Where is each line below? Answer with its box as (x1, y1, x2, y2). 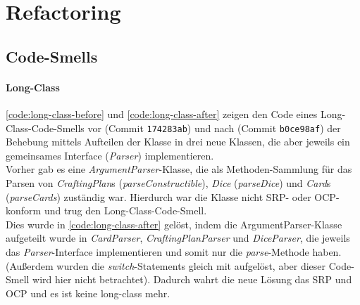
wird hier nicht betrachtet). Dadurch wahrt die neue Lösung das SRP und (32, 272, 352, 287)
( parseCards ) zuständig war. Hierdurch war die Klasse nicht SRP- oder (6, 189, 311, 204)
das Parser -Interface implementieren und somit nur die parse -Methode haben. (6, 244, 342, 259)
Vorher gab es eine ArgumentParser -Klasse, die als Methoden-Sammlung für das (6, 162, 352, 176)
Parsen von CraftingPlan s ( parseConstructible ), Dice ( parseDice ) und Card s (6, 175, 331, 190)
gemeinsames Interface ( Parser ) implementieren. (6, 148, 214, 162)
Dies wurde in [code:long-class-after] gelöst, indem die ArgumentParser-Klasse (6, 216, 342, 231)
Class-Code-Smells (6, 120, 85, 135)
